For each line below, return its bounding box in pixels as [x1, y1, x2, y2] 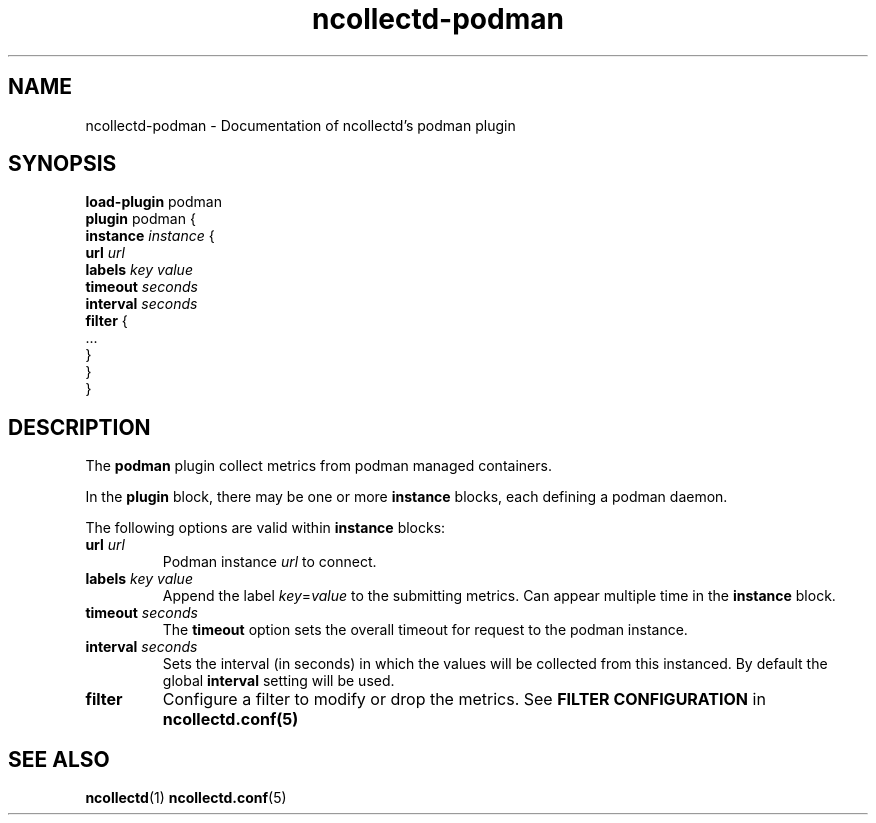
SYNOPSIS [8, 151, 117, 177]
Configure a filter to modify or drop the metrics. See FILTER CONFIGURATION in [162, 689, 766, 710]
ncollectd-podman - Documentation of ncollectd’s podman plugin [85, 116, 516, 134]
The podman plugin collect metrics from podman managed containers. [85, 457, 552, 475]
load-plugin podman [85, 193, 222, 211]
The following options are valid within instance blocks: [85, 519, 446, 537]
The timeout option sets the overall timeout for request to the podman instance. [162, 621, 688, 639]
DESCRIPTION [8, 414, 151, 440]
